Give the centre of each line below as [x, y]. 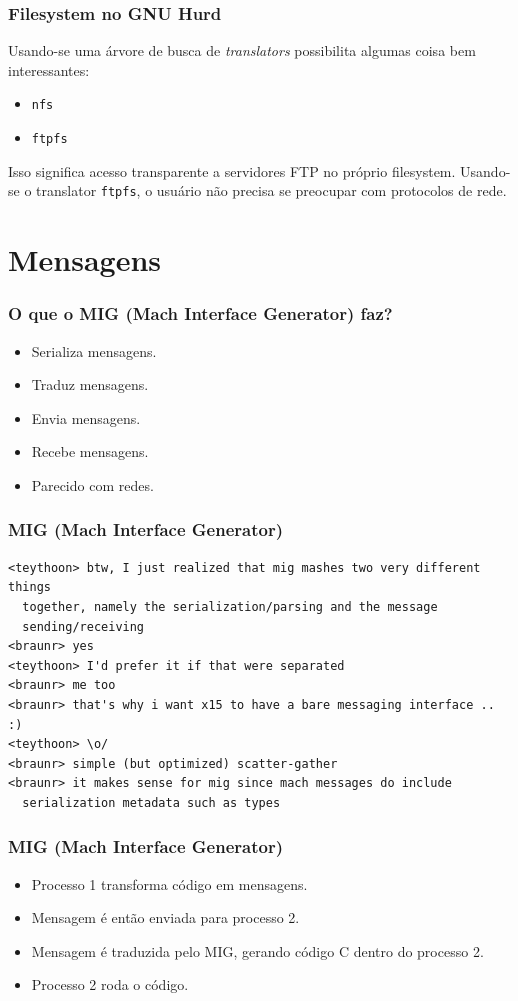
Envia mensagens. [86, 417]
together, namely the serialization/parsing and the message [230, 606]
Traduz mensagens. [90, 384]
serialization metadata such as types [151, 802]
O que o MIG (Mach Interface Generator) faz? [200, 313]
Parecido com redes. [92, 484]
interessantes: [49, 69]
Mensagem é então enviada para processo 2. [165, 917]
